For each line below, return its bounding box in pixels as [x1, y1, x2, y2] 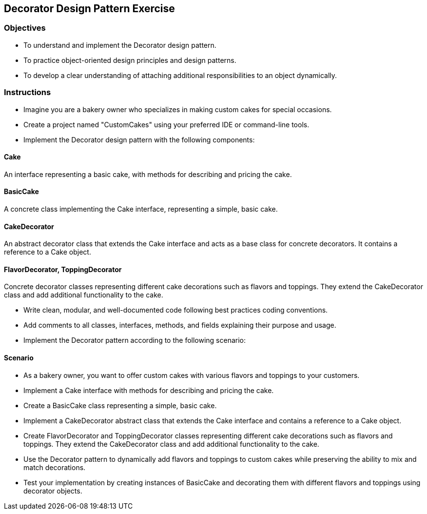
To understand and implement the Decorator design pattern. [23, 40, 216, 49]
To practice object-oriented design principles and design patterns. [23, 56, 236, 64]
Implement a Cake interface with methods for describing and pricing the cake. [23, 386, 274, 395]
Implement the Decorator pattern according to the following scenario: [23, 336, 246, 345]
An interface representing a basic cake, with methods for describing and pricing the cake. [4, 170, 292, 178]
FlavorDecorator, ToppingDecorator [4, 265, 122, 274]
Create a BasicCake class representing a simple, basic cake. [23, 401, 217, 410]
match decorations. [23, 463, 86, 472]
